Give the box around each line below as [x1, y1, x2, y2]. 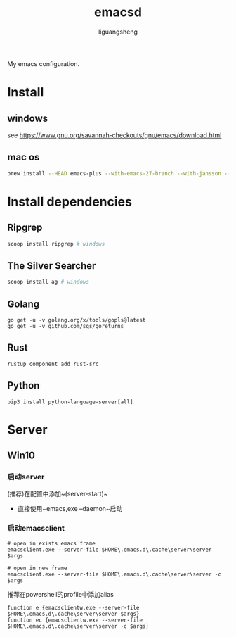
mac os [7, 151, 40, 163]
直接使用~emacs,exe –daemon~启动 [17, 504, 123, 512]
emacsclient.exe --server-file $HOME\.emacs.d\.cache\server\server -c [7, 571, 221, 578]
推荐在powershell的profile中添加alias [7, 590, 114, 598]
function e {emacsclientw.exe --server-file [7, 604, 140, 611]
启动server [7, 472, 45, 482]
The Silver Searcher [7, 260, 96, 272]
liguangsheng [98, 27, 138, 36]
